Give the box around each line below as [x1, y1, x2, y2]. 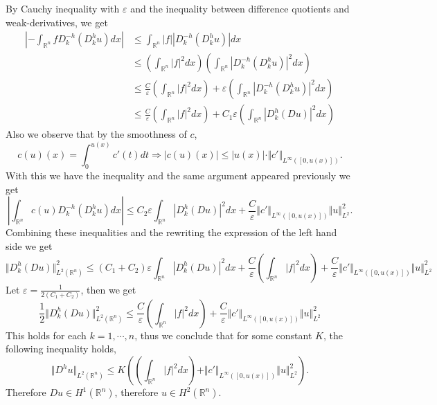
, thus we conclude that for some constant [134, 327, 312, 342]
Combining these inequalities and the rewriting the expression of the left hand [6, 225, 337, 240]
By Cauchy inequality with [6, 1, 120, 15]
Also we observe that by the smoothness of [6, 127, 187, 141]
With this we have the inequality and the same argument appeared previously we [6, 168, 350, 183]
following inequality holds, [6, 341, 116, 356]
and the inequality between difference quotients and [130, 1, 350, 15]
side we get [6, 238, 53, 253]
